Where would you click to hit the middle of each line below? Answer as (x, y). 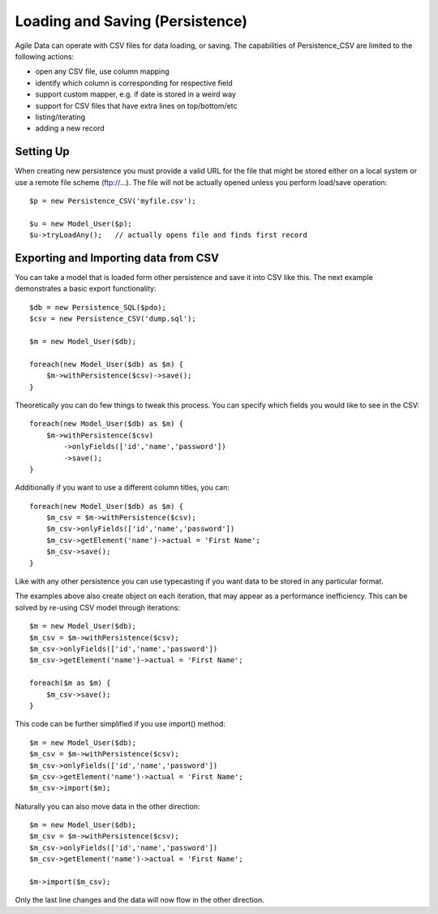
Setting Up (43, 151)
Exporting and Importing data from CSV (117, 258)
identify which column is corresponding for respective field (134, 83)
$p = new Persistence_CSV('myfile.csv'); (113, 200)
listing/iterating (60, 117)
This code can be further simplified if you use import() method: (120, 724)
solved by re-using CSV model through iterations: (98, 607)
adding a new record (70, 128)
